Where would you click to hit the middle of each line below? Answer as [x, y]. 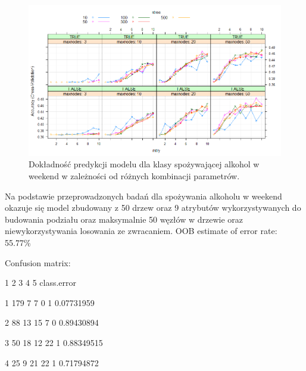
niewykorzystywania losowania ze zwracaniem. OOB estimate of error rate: [141, 231]
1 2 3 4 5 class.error [41, 283]
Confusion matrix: [38, 262]
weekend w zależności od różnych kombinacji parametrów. [134, 176]
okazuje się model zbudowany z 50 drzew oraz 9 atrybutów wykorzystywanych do [153, 208]
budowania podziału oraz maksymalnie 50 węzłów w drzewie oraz [124, 219]
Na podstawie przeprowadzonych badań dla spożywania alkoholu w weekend [143, 196]
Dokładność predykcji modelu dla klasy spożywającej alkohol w [144, 164]
